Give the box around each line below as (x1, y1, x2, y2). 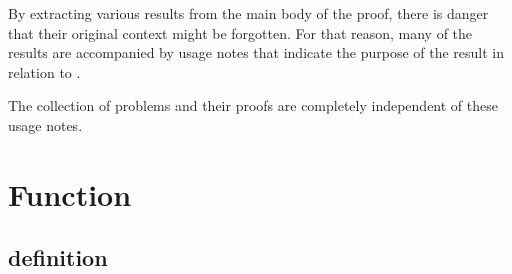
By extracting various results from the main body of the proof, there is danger (8, 3, 489, 23)
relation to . (8, 61, 81, 82)
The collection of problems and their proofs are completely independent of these (8, 95, 498, 116)
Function (8, 173, 132, 214)
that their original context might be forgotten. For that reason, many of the (8, 22, 473, 43)
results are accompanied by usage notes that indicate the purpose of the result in (8, 42, 505, 63)
